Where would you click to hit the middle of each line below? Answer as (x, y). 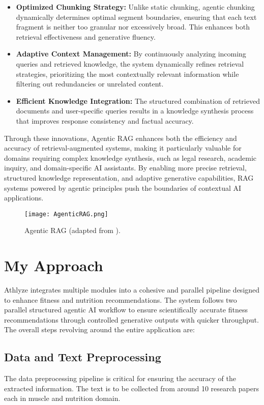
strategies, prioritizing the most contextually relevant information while (127, 74)
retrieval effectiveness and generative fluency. (86, 36)
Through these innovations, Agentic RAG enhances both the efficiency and (121, 138)
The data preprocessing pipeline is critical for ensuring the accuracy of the (120, 378)
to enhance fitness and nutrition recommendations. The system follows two (121, 299)
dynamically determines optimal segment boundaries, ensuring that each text (136, 17)
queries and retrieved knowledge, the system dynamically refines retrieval (130, 63)
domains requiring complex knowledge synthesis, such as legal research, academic (130, 157)
